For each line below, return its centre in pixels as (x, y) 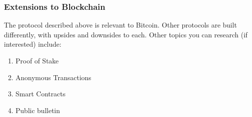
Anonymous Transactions (53, 77)
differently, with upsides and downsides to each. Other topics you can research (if (126, 34)
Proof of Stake (37, 60)
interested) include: (33, 44)
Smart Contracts (40, 94)
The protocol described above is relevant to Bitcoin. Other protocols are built (121, 25)
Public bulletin (38, 110)
